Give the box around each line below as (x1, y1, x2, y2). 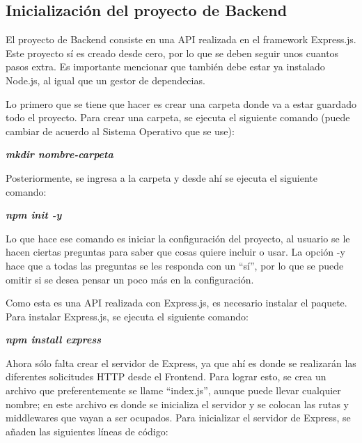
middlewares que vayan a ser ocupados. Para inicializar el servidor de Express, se (6, 410, 351, 425)
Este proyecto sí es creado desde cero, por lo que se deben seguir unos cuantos (6, 45, 339, 60)
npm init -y (6, 208, 62, 222)
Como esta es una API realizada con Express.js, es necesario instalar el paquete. (6, 295, 347, 310)
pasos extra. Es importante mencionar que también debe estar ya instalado (6, 59, 325, 74)
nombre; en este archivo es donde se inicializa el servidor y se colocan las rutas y (6, 396, 349, 411)
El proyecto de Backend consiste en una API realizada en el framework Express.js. (6, 32, 356, 47)
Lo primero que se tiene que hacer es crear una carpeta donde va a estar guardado (6, 96, 356, 111)
